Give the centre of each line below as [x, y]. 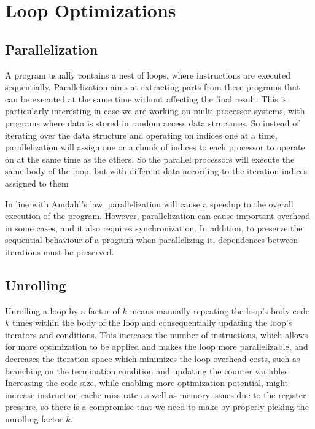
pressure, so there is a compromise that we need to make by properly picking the [157, 407]
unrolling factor [34, 419]
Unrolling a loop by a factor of [62, 310]
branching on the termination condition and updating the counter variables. [148, 370]
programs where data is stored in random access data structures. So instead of [152, 122]
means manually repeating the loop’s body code [220, 310]
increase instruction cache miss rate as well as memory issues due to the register [156, 394]
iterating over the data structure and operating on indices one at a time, [141, 135]
